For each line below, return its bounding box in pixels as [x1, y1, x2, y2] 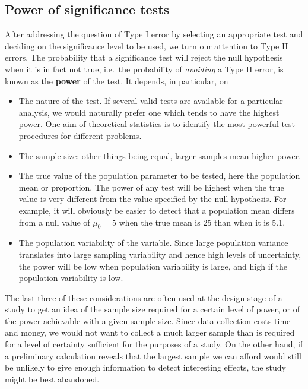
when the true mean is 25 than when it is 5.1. [119, 216, 285, 228]
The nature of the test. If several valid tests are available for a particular [18, 94, 283, 107]
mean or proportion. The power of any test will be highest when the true [18, 181, 284, 193]
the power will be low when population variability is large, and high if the [18, 260, 287, 272]
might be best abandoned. [5, 372, 100, 385]
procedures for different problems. [18, 129, 142, 141]
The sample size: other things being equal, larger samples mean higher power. [18, 149, 301, 162]
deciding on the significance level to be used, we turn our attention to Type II [5, 39, 288, 52]
